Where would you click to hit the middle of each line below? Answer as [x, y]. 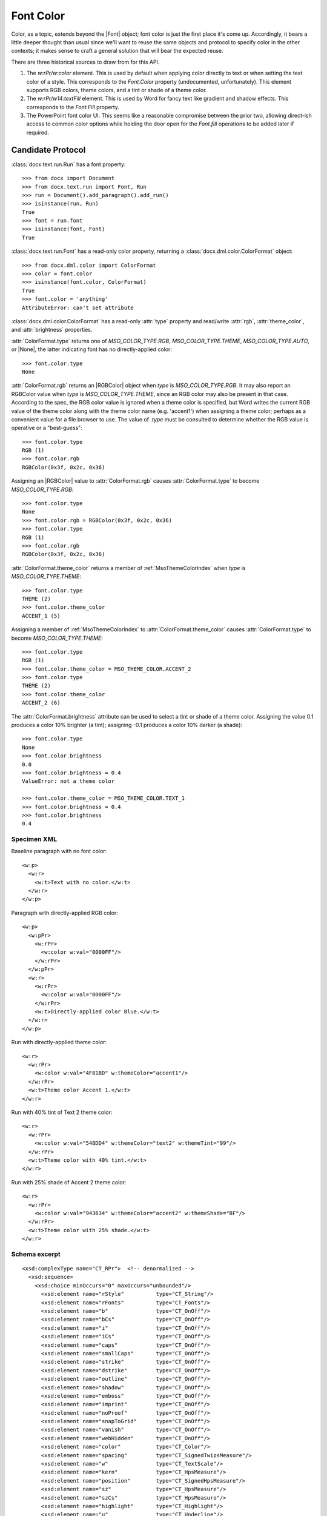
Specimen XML [34, 839]
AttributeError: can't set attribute [78, 307]
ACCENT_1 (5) [41, 616]
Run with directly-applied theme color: [59, 1042]
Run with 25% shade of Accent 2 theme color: [69, 1182]
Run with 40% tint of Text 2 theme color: [62, 1112]
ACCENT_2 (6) [41, 703]
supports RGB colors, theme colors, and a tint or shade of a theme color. [117, 90]
